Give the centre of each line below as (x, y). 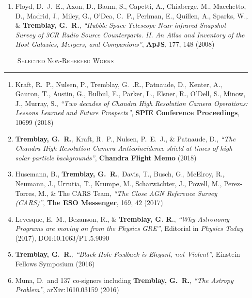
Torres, (26, 193)
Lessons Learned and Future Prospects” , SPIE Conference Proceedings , (127, 113)
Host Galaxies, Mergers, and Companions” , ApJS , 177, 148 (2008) (115, 44)
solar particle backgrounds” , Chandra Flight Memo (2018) (106, 157)
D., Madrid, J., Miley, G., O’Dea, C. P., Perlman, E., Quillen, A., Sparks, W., (132, 15)
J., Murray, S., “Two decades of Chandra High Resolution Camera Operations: (131, 103)
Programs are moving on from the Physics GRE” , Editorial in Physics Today (129, 228)
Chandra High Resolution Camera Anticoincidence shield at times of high (124, 148)
